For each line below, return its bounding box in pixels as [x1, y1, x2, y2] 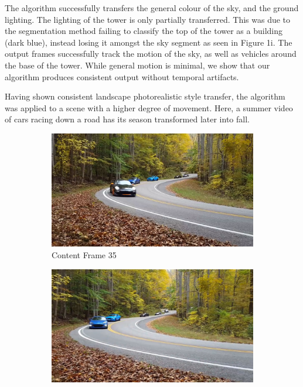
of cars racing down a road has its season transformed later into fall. [5, 113, 250, 125]
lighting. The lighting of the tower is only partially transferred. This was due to [5, 13, 291, 25]
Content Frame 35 [52, 249, 117, 261]
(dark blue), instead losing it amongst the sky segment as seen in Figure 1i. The [5, 36, 292, 48]
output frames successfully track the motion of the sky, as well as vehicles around [5, 47, 297, 60]
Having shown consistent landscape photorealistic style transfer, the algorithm [5, 90, 285, 102]
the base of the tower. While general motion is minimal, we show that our [5, 59, 270, 71]
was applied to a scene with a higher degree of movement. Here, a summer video [5, 101, 293, 114]
